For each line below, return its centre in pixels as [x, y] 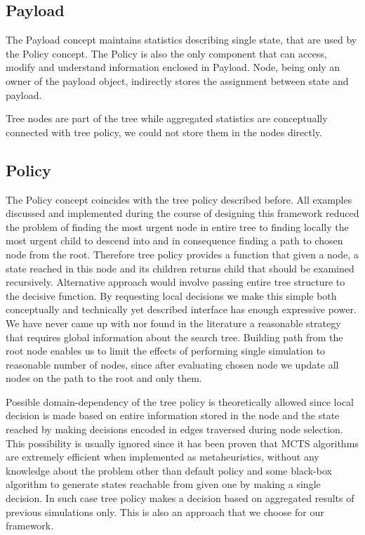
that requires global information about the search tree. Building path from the [174, 337]
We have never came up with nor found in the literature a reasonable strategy [173, 323]
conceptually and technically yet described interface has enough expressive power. [181, 309]
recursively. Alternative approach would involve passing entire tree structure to [175, 282]
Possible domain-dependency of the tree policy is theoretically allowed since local [180, 401]
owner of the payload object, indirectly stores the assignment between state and [177, 80]
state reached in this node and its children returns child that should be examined [180, 268]
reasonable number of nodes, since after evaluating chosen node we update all [172, 364]
